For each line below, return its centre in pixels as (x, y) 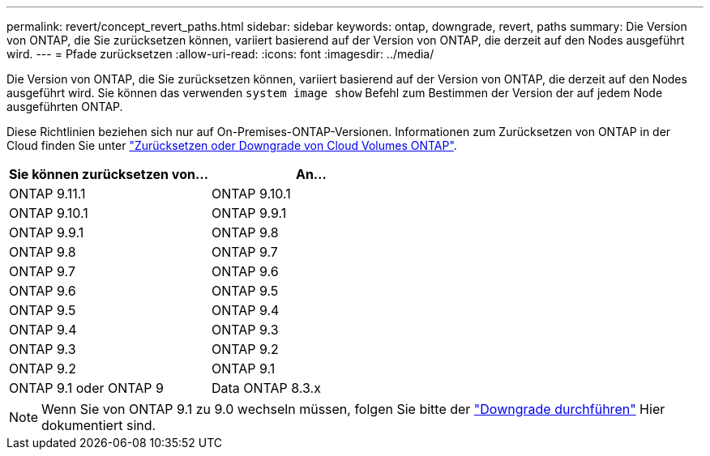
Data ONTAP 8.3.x (266, 388)
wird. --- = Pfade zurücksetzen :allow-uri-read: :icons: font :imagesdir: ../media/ (220, 54)
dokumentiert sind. (99, 425)
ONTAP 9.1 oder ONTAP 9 (86, 388)
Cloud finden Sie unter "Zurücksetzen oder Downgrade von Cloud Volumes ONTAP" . (232, 145)
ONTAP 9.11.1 (47, 194)
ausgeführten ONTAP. (65, 107)
